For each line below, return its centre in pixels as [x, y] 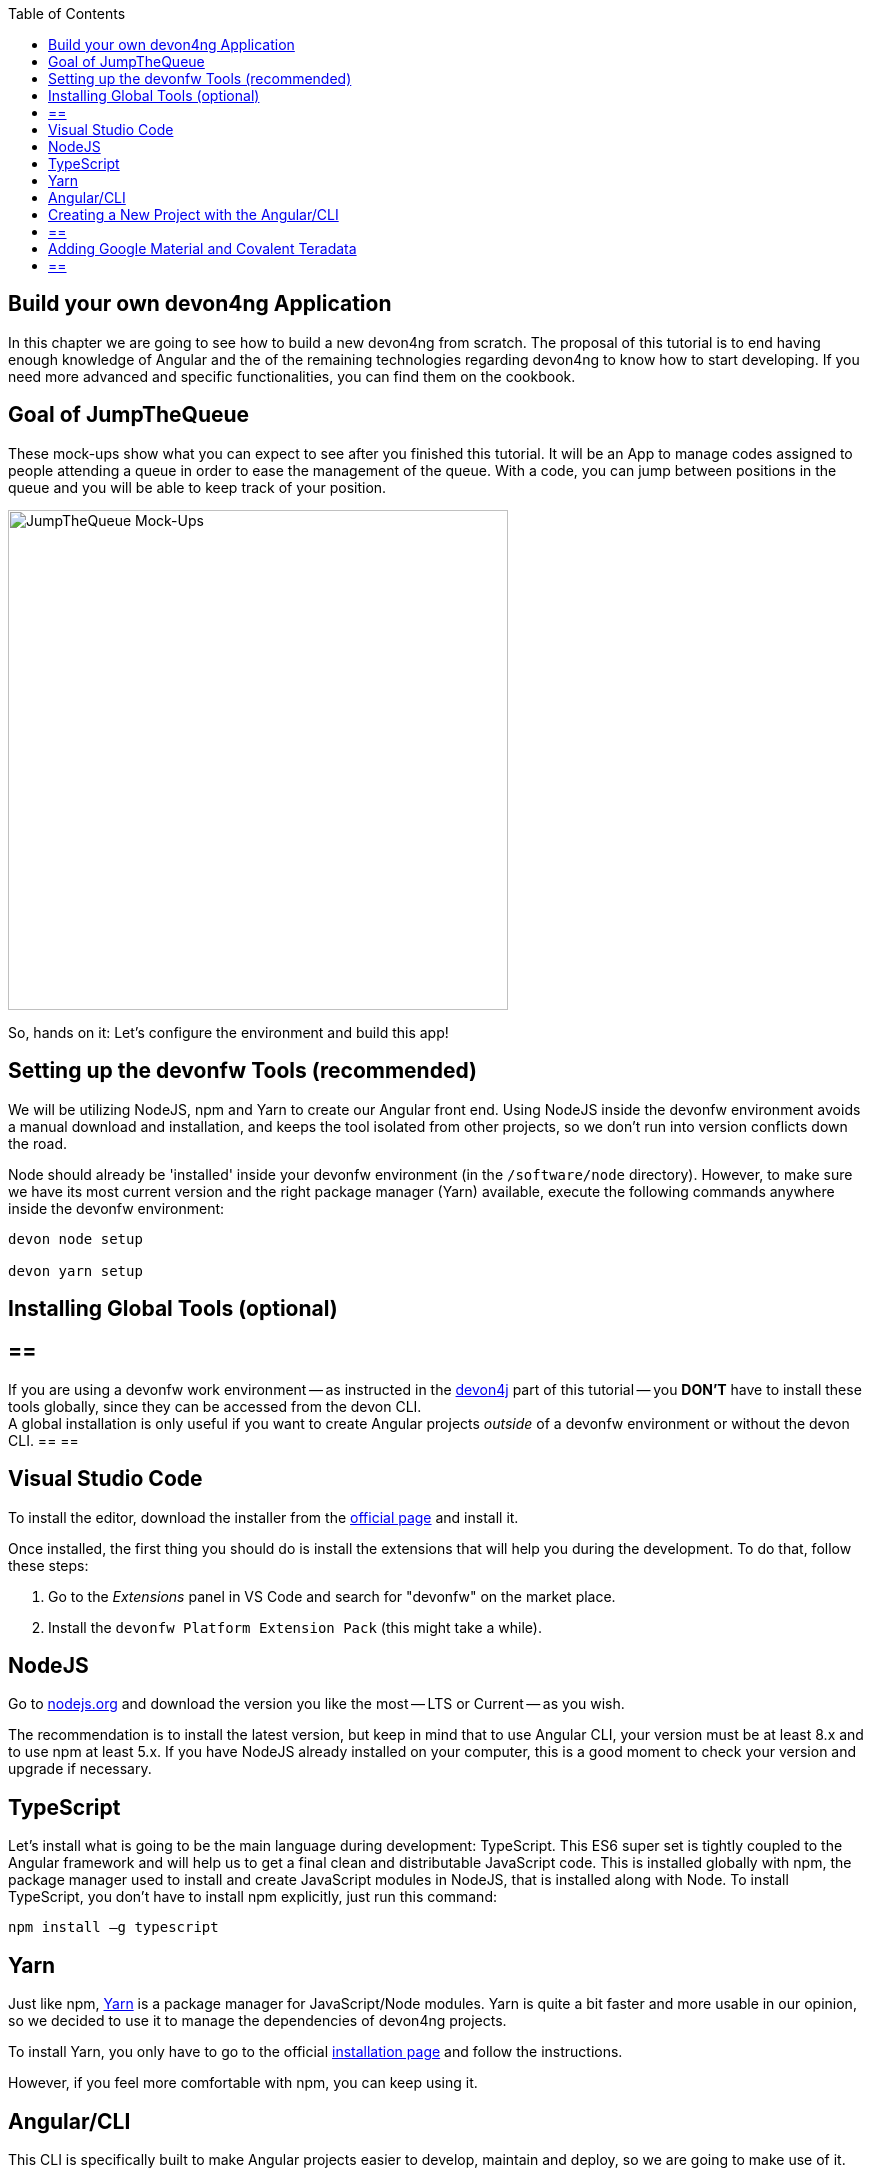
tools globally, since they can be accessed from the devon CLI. [215, 1406]
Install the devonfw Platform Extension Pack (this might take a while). [295, 1627]
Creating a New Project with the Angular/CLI [193, 214]
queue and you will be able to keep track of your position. [197, 487]
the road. [37, 1143]
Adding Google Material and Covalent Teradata [202, 248]
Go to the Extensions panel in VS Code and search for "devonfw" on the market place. [332, 1596]
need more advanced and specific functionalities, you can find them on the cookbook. [292, 376]
